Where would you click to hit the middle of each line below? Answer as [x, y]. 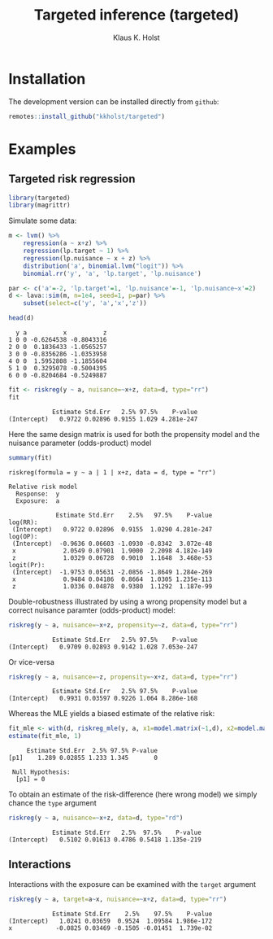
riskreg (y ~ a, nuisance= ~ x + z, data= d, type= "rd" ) [96, 818]
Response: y [38, 494]
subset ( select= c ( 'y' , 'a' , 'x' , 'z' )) [85, 304]
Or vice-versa [32, 662]
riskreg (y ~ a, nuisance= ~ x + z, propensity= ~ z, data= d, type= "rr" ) [123, 625]
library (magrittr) [39, 205]
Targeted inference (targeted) [136, 15]
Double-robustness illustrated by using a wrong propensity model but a [128, 601]
